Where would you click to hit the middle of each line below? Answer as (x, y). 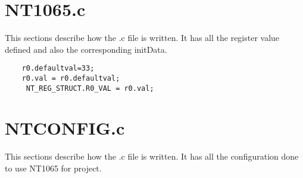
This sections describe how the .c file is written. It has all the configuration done (152, 156)
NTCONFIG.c (65, 128)
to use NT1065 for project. (53, 168)
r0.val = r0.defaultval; (71, 78)
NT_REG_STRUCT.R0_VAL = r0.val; (90, 88)
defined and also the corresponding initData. (86, 49)
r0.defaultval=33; (58, 69)
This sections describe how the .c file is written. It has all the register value (142, 38)
